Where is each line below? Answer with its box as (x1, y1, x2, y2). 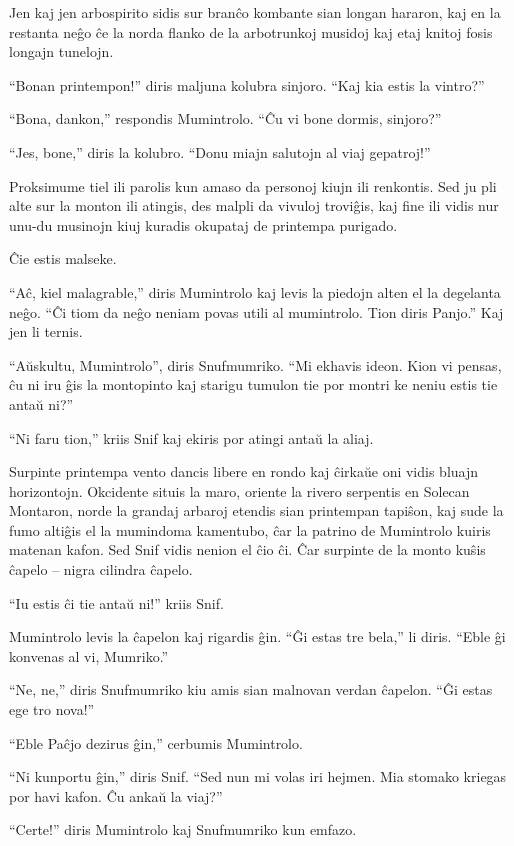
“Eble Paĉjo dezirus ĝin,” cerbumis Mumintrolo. (9, 732, 303, 753)
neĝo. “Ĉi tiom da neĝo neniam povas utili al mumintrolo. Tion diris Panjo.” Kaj (9, 301, 504, 322)
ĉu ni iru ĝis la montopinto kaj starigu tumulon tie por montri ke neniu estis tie (9, 374, 498, 395)
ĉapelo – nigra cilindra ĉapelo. (9, 559, 193, 580)
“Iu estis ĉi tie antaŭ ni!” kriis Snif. (9, 592, 224, 613)
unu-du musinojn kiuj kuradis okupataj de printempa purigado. (9, 214, 398, 235)
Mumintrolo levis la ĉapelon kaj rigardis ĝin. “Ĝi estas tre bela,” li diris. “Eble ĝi (9, 626, 506, 647)
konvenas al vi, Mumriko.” (9, 645, 169, 666)
